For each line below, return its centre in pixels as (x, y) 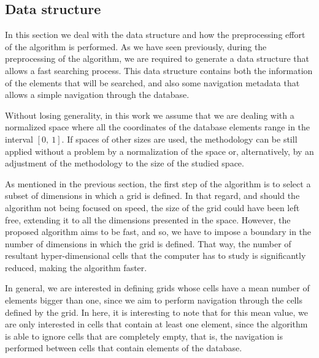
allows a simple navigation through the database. (97, 95)
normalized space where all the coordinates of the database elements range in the (158, 127)
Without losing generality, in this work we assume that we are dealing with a (150, 115)
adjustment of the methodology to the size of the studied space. (125, 163)
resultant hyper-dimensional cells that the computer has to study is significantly (156, 255)
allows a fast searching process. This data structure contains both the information (159, 70)
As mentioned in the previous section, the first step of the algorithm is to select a (158, 183)
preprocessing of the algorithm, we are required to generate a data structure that (157, 58)
